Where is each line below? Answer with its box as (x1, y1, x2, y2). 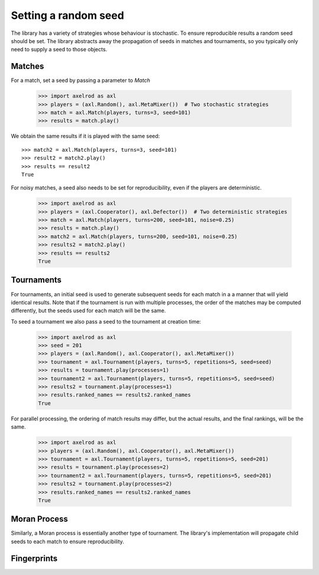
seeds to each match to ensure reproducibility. (11, 538, 124, 545)
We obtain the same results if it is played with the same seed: (11, 133, 160, 140)
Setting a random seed (11, 9, 124, 22)
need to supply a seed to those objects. (11, 46, 108, 53)
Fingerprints (11, 553, 58, 563)
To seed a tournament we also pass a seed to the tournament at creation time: (11, 318, 201, 325)
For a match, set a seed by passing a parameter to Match (11, 77, 151, 84)
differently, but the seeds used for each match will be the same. (11, 307, 166, 314)
